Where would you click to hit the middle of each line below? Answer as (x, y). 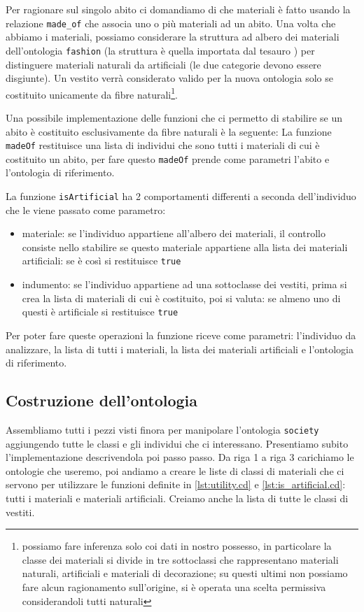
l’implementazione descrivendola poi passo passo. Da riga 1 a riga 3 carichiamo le (180, 457)
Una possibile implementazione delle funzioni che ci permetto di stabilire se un (174, 117)
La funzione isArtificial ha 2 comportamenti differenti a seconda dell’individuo (181, 196)
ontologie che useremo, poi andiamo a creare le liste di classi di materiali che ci (175, 470)
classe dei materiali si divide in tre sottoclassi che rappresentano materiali (180, 559)
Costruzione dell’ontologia (102, 400)
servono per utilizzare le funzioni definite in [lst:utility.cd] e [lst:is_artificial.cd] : (176, 484)
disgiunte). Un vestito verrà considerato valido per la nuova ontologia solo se (169, 78)
